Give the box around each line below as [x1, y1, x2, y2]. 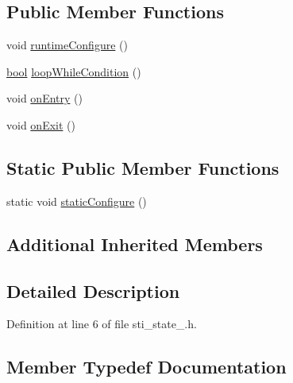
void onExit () [6, 116, 75, 133]
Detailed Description [6, 278, 180, 303]
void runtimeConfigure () [6, 37, 128, 53]
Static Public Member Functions [6, 155, 280, 180]
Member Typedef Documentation [6, 354, 287, 379]
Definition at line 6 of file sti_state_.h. [6, 315, 197, 332]
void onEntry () [6, 90, 83, 106]
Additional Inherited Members [6, 231, 263, 256]
